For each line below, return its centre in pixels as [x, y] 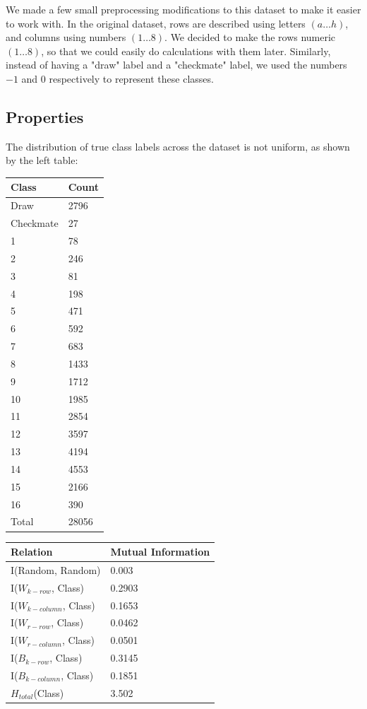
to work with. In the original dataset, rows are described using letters [156, 23]
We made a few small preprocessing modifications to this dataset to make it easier [183, 9]
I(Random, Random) [56, 569]
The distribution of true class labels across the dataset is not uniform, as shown [178, 146]
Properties [45, 116]
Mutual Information [160, 552]
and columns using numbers [66, 37]
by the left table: [42, 160]
